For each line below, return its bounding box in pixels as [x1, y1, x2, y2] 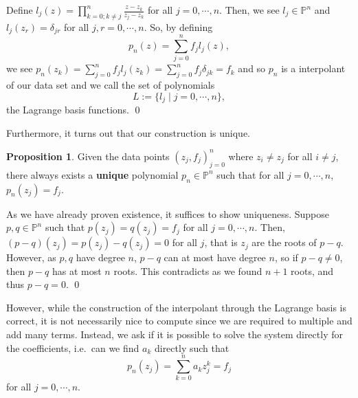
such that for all [216, 167, 284, 181]
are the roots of [251, 235, 317, 250]
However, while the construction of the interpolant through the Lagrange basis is [6, 300, 346, 314]
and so [238, 61, 266, 76]
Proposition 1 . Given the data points [6, 148, 170, 163]
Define [6, 3, 33, 16]
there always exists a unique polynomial [6, 167, 179, 181]
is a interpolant [281, 61, 346, 76]
